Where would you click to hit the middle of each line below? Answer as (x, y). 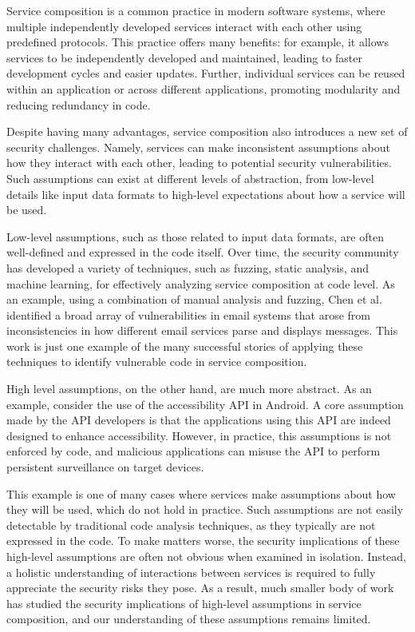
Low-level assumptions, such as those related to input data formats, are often (195, 236)
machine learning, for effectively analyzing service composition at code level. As (201, 283)
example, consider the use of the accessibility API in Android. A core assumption (205, 404)
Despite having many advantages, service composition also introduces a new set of (207, 131)
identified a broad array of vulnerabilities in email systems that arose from (189, 314)
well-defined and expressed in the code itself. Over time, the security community (203, 252)
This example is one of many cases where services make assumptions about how (201, 493)
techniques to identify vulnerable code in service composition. (157, 362)
